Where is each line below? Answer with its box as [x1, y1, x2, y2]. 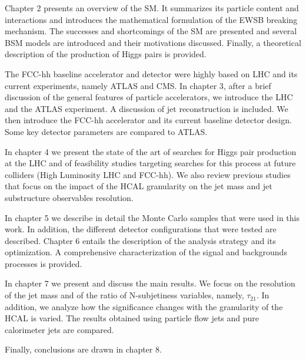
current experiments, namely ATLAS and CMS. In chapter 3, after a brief [5, 79, 271, 91]
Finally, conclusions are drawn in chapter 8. [5, 343, 162, 355]
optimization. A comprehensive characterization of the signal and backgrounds [5, 246, 287, 258]
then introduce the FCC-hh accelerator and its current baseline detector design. [5, 114, 292, 126]
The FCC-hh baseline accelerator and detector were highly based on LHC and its [5, 67, 298, 80]
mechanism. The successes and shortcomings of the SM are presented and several [5, 25, 297, 37]
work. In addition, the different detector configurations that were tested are [5, 223, 277, 235]
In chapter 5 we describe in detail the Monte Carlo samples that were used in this [5, 211, 300, 223]
